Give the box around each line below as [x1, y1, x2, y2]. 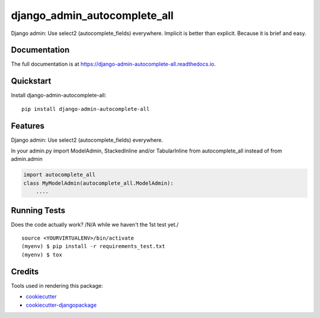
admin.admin [11, 155, 43, 163]
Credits [11, 266, 39, 276]
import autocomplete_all [23, 171, 96, 178]
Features [11, 120, 44, 131]
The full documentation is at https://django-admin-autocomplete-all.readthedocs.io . [11, 61, 216, 68]
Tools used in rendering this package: [11, 282, 103, 289]
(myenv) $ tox [21, 251, 62, 258]
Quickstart [11, 76, 52, 86]
